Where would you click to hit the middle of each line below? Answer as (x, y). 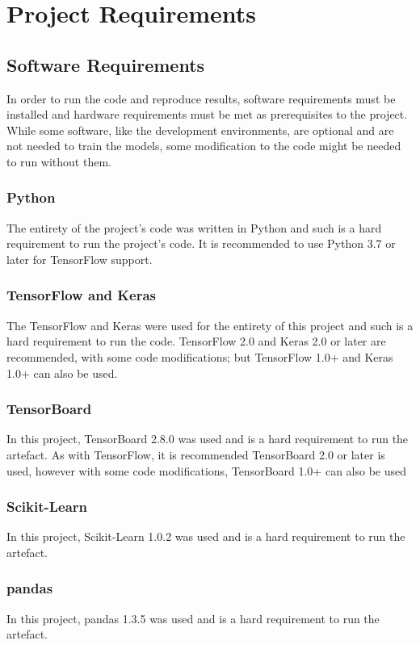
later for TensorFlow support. (80, 259)
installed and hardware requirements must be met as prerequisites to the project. (207, 114)
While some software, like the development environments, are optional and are (200, 130)
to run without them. (59, 161)
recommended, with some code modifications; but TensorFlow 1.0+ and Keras (200, 356)
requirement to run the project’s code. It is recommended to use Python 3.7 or (201, 243)
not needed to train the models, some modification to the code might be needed (204, 146)
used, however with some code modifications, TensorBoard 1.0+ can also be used (207, 470)
